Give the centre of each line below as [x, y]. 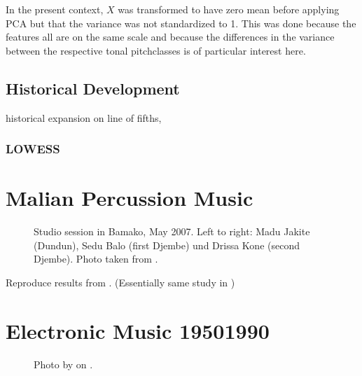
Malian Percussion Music [130, 198]
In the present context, [55, 9]
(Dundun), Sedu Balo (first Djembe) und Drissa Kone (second [167, 245]
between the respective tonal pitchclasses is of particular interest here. [156, 50]
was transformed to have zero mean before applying [229, 9]
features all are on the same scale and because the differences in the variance [170, 37]
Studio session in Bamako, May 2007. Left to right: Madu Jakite [172, 231]
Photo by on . [63, 364]
